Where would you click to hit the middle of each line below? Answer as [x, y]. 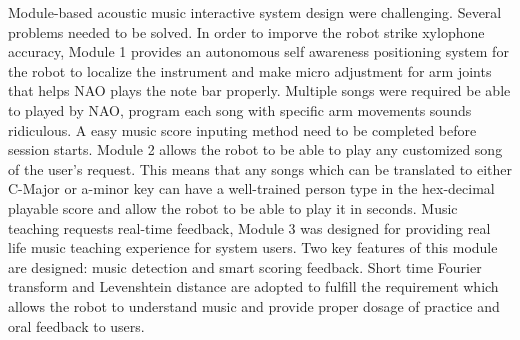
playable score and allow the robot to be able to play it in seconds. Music [233, 207]
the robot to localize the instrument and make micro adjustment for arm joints [250, 70]
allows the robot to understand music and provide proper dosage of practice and [254, 305]
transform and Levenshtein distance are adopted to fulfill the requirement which [253, 286]
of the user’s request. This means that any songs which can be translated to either [260, 168]
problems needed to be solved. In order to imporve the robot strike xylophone [246, 31]
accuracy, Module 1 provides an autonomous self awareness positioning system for [258, 51]
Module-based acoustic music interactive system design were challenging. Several [255, 12]
